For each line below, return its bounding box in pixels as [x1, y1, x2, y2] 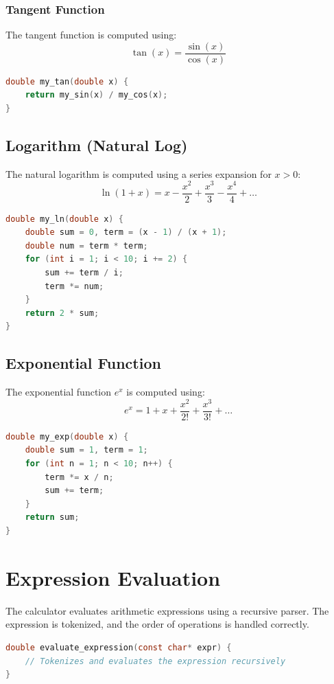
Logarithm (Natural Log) [5, 135, 188, 156]
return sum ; [25, 512, 80, 523]
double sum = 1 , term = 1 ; [25, 445, 148, 455]
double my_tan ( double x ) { [5, 76, 129, 87]
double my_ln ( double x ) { [5, 214, 123, 224]
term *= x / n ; [45, 472, 114, 482]
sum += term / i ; [45, 267, 123, 277]
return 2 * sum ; [25, 308, 99, 318]
